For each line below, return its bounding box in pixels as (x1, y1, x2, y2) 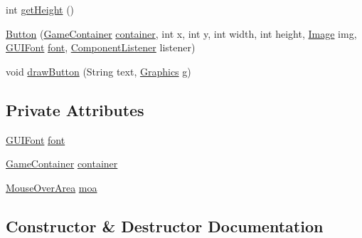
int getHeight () (6, 2, 75, 16)
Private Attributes (6, 98, 144, 120)
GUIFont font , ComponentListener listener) (6, 40, 196, 55)
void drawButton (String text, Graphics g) (6, 63, 191, 78)
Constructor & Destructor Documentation (6, 214, 324, 237)
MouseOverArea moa (6, 180, 97, 195)
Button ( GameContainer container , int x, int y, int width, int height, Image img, (6, 26, 357, 41)
